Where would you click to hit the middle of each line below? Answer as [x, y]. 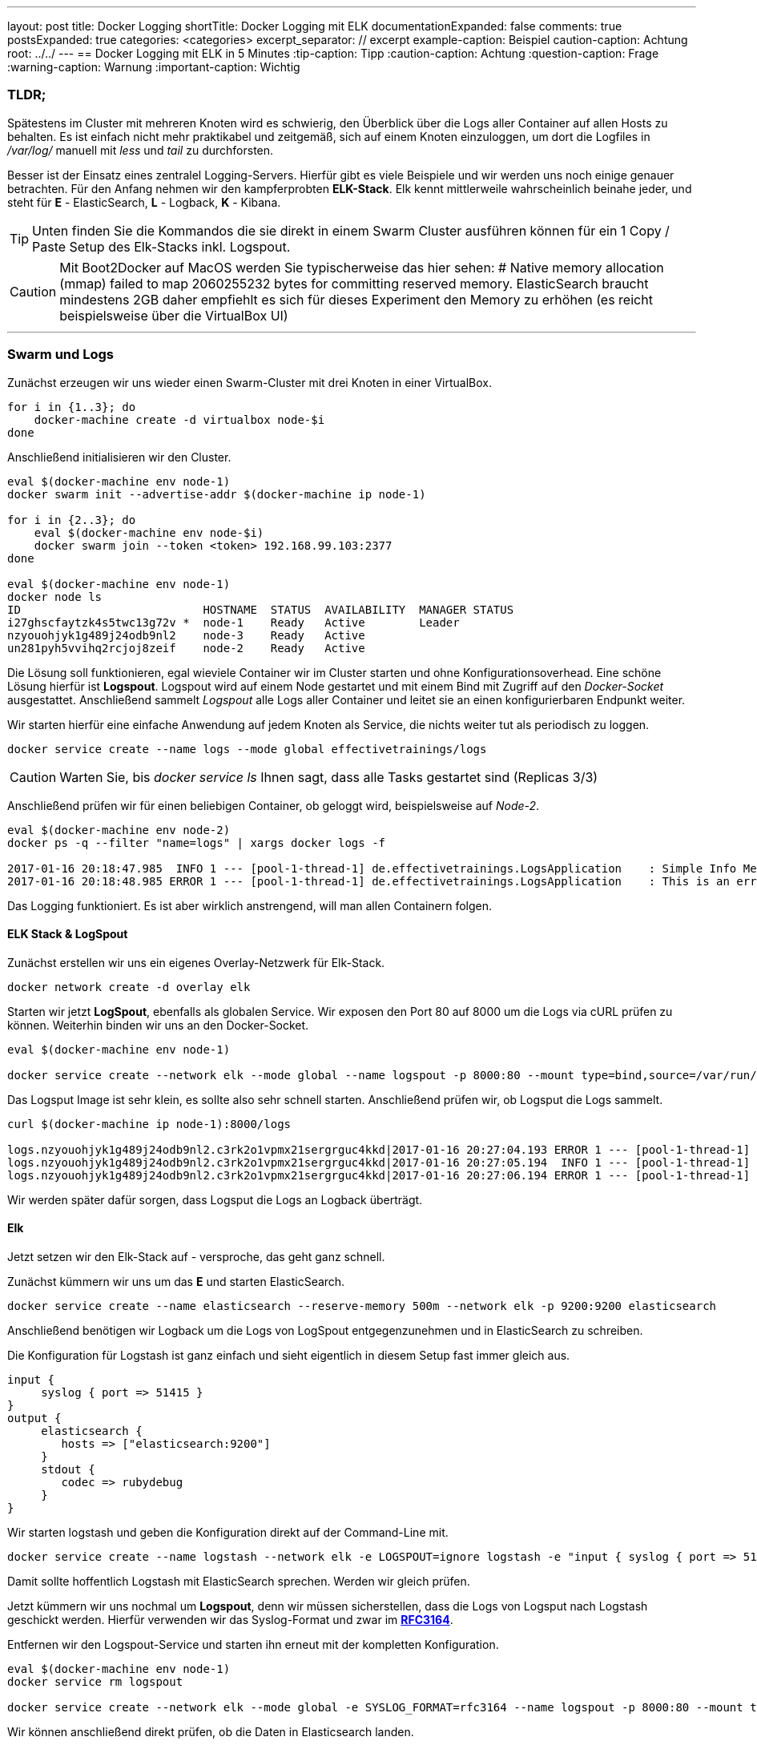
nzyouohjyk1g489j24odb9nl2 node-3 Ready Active [186, 635]
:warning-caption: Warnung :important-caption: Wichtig [154, 67]
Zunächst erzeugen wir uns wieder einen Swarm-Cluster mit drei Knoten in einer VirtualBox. [250, 382]
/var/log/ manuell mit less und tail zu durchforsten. [141, 150]
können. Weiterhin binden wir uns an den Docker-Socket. [158, 1025]
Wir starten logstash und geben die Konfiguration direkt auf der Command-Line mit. [228, 1532]
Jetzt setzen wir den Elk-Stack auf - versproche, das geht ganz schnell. [196, 1256]
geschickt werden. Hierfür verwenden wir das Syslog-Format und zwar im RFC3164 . [230, 1619]
